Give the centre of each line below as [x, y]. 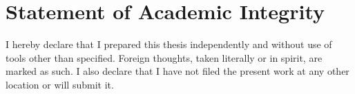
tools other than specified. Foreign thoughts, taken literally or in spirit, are [164, 57]
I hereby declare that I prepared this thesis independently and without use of [169, 44]
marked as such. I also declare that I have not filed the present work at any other [177, 71]
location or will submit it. [60, 84]
